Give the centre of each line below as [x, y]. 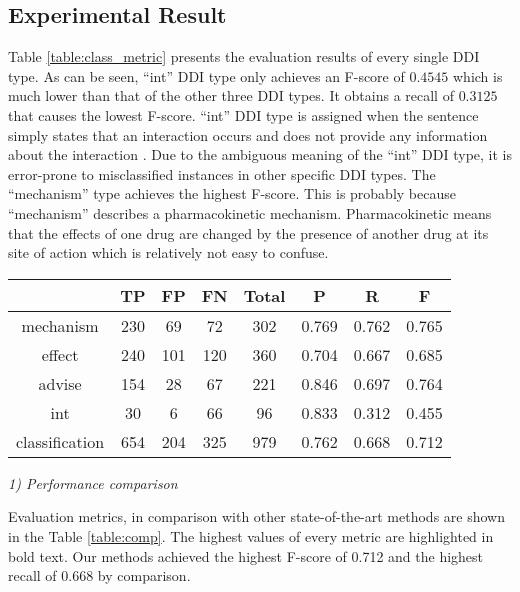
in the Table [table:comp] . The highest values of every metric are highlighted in [251, 535]
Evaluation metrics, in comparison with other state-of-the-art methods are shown [256, 516]
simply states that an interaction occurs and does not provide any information [248, 134]
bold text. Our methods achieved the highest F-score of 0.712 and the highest [246, 555]
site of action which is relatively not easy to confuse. [168, 252]
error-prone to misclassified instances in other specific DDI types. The [222, 173]
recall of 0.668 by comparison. [99, 575]
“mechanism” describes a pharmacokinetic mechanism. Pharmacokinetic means [250, 212]
